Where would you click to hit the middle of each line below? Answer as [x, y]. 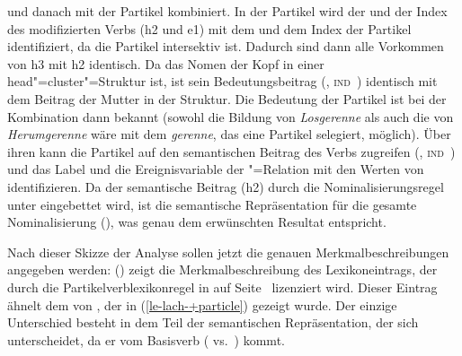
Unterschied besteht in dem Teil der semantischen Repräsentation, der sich [213, 322]
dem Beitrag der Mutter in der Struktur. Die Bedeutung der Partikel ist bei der [227, 98]
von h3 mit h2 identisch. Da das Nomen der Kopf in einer [166, 63]
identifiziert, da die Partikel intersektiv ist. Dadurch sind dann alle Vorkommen [226, 46]
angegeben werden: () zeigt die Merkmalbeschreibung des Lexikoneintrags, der [222, 269]
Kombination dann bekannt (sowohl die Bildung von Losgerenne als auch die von [231, 116]
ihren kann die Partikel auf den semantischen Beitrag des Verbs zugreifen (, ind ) [231, 151]
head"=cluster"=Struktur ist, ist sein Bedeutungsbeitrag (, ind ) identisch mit [222, 81]
